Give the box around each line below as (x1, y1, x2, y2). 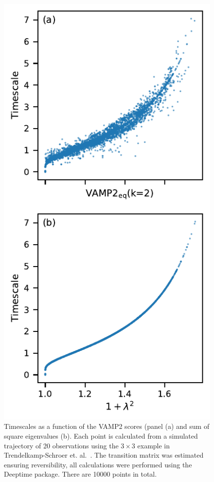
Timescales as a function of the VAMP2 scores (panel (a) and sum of (4, 421, 210, 431)
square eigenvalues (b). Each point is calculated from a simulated (4, 431, 198, 441)
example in (137, 440, 170, 450)
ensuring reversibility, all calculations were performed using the (4, 459, 192, 469)
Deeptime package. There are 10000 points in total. (4, 469, 157, 479)
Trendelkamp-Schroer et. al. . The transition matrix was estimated (4, 450, 204, 460)
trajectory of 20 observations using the (4, 440, 119, 450)
